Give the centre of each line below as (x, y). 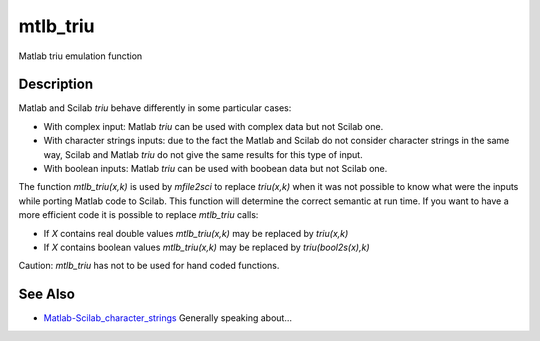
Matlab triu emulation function (80, 56)
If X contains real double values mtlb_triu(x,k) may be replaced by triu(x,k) (196, 233)
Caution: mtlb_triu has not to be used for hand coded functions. (149, 266)
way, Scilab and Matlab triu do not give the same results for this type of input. (203, 154)
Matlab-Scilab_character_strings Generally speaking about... (168, 318)
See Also (46, 294)
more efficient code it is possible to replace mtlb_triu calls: (138, 215)
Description (56, 84)
